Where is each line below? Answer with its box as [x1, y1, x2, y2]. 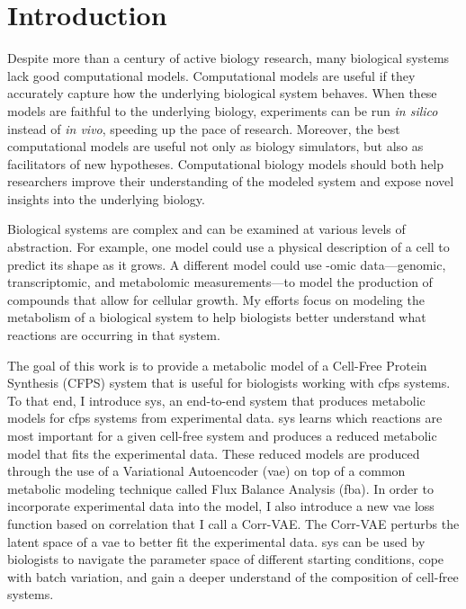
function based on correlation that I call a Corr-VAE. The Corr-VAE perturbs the [7, 514, 460, 533]
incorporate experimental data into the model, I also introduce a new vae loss [7, 497, 435, 515]
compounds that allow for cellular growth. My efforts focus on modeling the [7, 290, 425, 309]
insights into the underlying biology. [7, 189, 205, 208]
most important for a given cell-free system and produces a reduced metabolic [7, 426, 437, 444]
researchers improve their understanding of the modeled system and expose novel [7, 172, 454, 191]
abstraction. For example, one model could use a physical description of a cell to [7, 237, 450, 256]
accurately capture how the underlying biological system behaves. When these [7, 84, 437, 103]
